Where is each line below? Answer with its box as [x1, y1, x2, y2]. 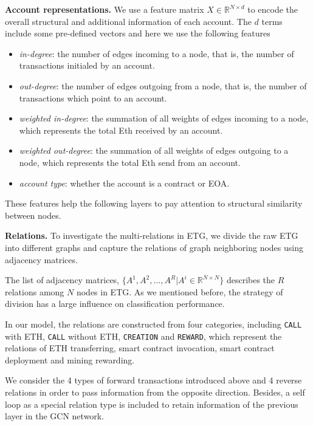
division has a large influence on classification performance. [5, 297, 225, 310]
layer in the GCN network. [5, 410, 105, 422]
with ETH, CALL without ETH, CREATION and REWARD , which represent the [5, 329, 282, 342]
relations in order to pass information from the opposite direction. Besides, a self [5, 385, 305, 398]
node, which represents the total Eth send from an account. [19, 156, 241, 168]
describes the [226, 273, 275, 286]
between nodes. [5, 208, 61, 221]
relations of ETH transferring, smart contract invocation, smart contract [5, 342, 275, 354]
